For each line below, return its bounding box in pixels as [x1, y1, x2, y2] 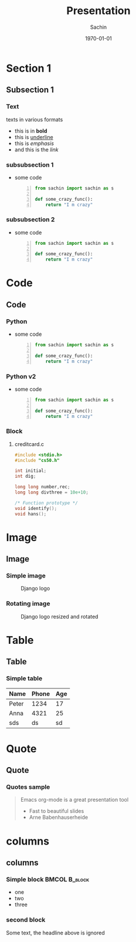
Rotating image [6, 600, 50, 608]
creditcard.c [14, 440, 45, 447]
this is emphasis [14, 140, 55, 147]
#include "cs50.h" [14, 457, 60, 463]
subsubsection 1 [6, 160, 54, 168]
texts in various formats [6, 116, 63, 123]
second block [6, 916, 46, 924]
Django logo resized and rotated [21, 613, 98, 620]
